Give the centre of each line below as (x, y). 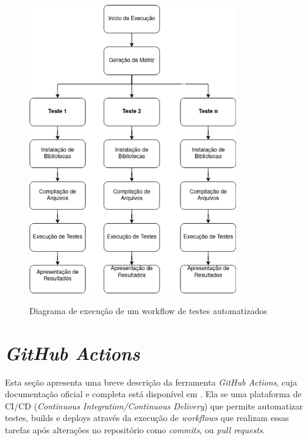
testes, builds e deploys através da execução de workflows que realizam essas (147, 418)
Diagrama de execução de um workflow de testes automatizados (148, 310)
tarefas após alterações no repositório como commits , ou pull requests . (135, 429)
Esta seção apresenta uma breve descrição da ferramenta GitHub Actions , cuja (151, 382)
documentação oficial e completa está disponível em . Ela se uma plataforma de (153, 394)
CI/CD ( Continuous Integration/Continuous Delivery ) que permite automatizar (154, 405)
